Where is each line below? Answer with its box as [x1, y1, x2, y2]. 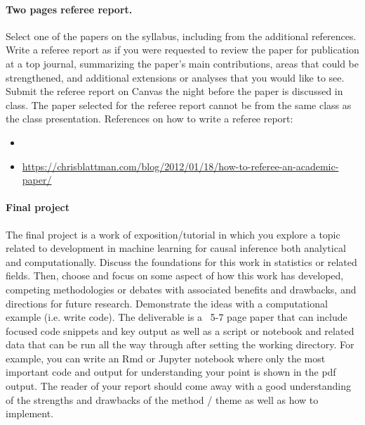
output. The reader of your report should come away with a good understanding [6, 379, 351, 393]
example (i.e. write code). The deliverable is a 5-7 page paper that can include [6, 310, 347, 324]
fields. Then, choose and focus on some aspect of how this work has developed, [6, 268, 344, 283]
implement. [6, 406, 54, 421]
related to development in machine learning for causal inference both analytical [6, 241, 346, 255]
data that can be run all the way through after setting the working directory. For [6, 337, 354, 352]
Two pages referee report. [6, 1, 133, 16]
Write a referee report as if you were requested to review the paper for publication [6, 42, 359, 57]
